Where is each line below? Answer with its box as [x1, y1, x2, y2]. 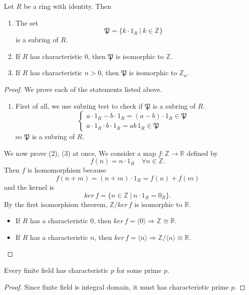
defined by [187, 147, 218, 158]
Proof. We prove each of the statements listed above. [4, 84, 162, 94]
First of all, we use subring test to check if [15, 100, 143, 111]
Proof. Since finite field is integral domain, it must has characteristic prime [4, 281, 229, 292]
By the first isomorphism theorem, [4, 199, 108, 209]
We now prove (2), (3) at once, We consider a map [4, 147, 156, 158]
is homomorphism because [28, 165, 107, 175]
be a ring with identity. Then [24, 1, 111, 11]
